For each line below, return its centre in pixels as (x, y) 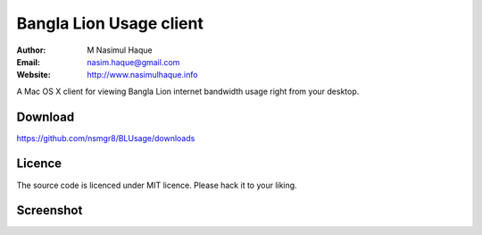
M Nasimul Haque (120, 50)
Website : (33, 75)
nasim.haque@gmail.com (133, 62)
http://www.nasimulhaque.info (142, 75)
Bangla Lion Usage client (110, 23)
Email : (28, 62)
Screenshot (50, 210)
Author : (31, 50)
